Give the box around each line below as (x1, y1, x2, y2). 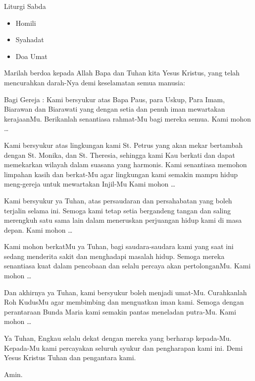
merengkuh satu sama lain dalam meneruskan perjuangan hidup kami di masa (4, 215, 242, 225)
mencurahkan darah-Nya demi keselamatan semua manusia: (4, 77, 185, 87)
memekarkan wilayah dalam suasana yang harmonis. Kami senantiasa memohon (4, 159, 247, 170)
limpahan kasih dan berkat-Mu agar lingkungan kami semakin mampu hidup (4, 169, 238, 179)
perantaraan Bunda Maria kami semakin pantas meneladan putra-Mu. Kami (4, 306, 236, 317)
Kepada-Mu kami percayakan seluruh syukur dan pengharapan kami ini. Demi (4, 342, 243, 353)
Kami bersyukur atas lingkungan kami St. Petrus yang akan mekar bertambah (4, 139, 243, 150)
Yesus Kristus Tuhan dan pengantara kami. (4, 352, 136, 363)
